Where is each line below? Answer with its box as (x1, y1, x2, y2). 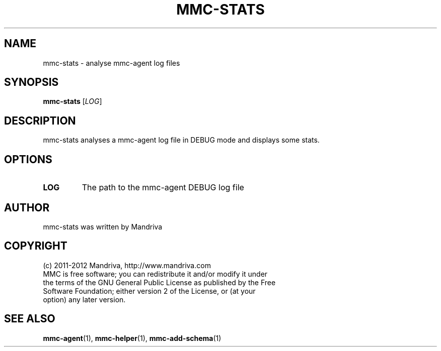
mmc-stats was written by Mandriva (43, 222, 163, 231)
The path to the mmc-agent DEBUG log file (82, 182, 244, 193)
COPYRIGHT (4, 240, 67, 253)
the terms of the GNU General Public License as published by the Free (43, 278, 276, 287)
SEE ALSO (4, 312, 55, 325)
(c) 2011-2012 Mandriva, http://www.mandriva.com (43, 261, 211, 270)
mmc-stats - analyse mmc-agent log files (43, 58, 180, 67)
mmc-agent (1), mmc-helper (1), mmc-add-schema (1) (43, 333, 222, 342)
